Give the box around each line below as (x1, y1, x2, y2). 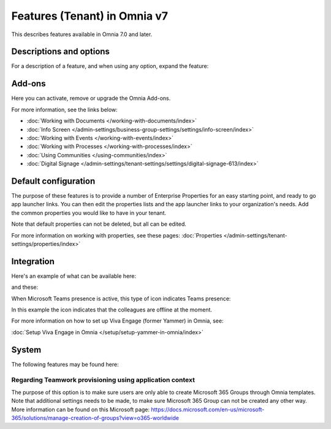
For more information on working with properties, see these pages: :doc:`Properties (11, 231, 223, 239)
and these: (11, 283, 39, 291)
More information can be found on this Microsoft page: (11, 406, 150, 413)
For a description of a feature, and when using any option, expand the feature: (11, 62, 209, 70)
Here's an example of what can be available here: (11, 272, 137, 280)
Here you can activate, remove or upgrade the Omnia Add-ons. (11, 95, 171, 102)
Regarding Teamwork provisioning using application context (11, 376, 196, 384)
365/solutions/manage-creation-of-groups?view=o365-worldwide (11, 414, 179, 422)
